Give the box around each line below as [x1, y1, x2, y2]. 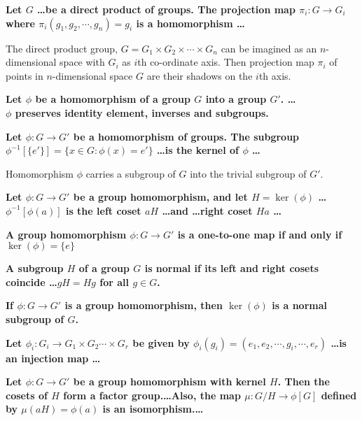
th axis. [258, 68, 291, 83]
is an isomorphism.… [102, 401, 204, 416]
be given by [132, 335, 190, 350]
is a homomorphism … [136, 15, 245, 30]
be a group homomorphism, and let [73, 190, 248, 204]
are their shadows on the [146, 68, 253, 83]
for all [99, 274, 130, 289]
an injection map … [6, 350, 101, 365]
